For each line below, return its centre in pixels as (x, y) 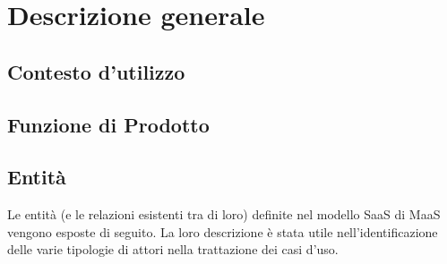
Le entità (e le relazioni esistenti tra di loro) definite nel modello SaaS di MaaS (224, 214)
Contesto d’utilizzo (96, 71)
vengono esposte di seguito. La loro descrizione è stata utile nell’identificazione (223, 231)
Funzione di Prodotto (108, 124)
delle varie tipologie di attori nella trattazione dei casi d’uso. (173, 249)
